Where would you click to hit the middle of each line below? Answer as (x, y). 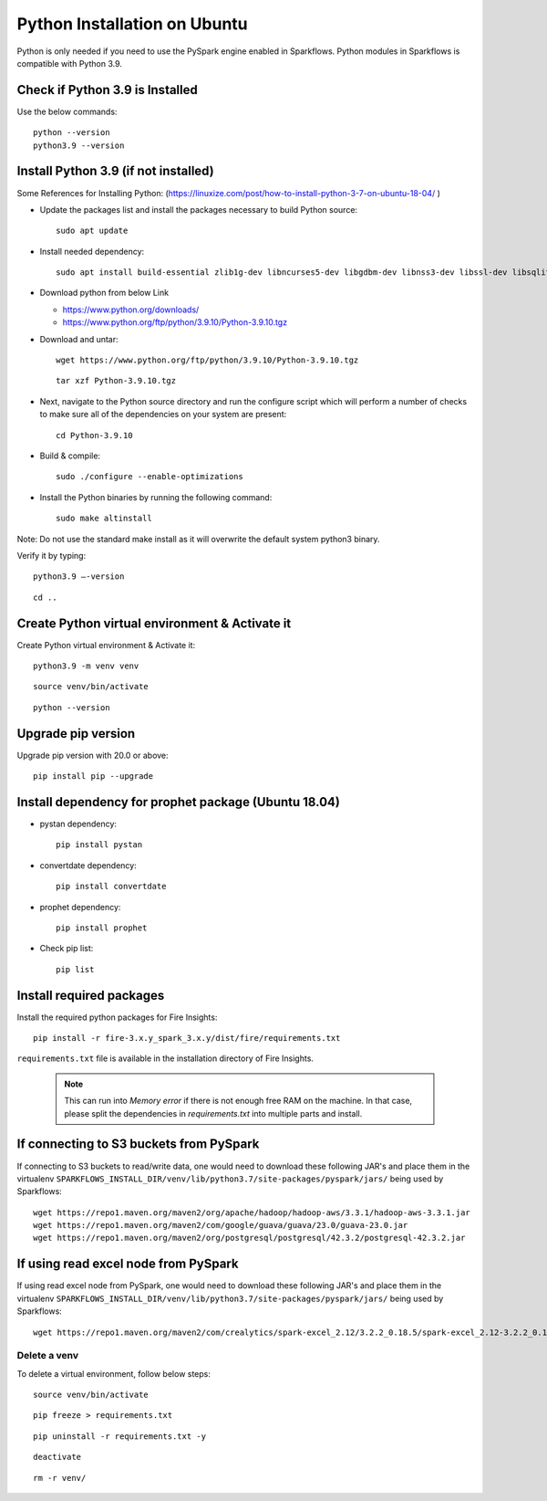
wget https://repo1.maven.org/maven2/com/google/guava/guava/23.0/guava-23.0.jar (221, 1225)
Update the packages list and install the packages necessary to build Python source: (199, 209)
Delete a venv (48, 1356)
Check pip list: (67, 949)
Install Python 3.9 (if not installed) (115, 171)
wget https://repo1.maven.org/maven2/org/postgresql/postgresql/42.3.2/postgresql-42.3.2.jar (249, 1238)
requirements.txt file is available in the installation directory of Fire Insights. (165, 1058)
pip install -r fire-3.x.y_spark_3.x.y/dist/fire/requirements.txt (187, 1038)
